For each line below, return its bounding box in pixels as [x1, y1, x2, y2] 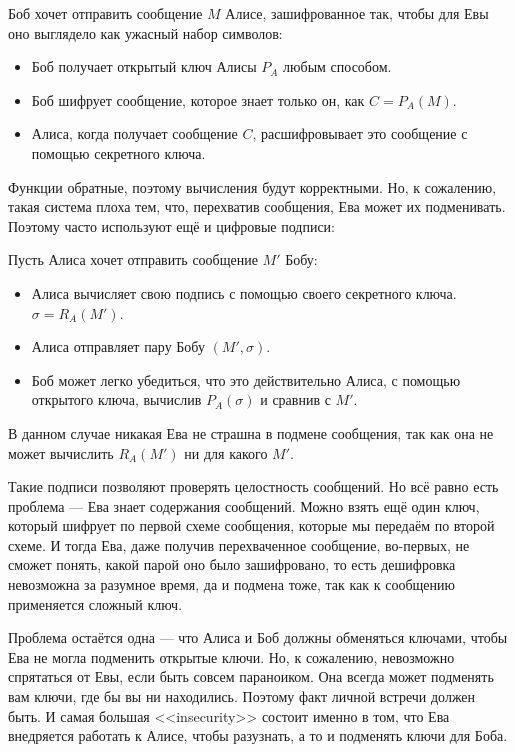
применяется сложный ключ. [8, 593, 183, 614]
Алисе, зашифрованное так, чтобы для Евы [225, 3, 489, 23]
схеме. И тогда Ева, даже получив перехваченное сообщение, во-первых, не [8, 534, 470, 555]
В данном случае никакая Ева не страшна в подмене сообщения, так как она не [8, 422, 494, 443]
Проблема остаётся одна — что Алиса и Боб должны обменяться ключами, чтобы [8, 627, 508, 648]
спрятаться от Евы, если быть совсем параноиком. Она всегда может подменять [8, 666, 494, 687]
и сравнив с [260, 389, 331, 410]
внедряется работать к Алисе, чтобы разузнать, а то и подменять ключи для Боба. [8, 725, 508, 746]
